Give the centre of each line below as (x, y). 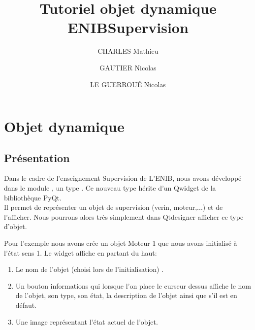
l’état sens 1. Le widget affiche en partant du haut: (80, 252)
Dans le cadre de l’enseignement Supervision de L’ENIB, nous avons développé (123, 178)
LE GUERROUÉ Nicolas (128, 84)
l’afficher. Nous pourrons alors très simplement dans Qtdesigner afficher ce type (124, 216)
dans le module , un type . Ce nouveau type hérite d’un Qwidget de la (110, 188)
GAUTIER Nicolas (128, 67)
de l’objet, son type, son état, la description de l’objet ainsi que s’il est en (126, 295)
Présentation (37, 157)
